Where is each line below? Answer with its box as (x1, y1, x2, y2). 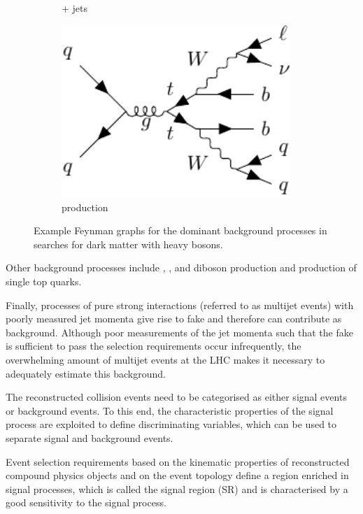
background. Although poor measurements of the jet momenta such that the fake (6, 324, 353, 339)
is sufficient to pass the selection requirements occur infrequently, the (6, 338, 301, 353)
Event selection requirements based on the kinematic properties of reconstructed (6, 454, 350, 469)
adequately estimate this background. (6, 366, 166, 380)
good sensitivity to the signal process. (6, 495, 166, 510)
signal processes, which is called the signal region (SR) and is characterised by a (6, 481, 348, 496)
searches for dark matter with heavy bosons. (34, 236, 223, 251)
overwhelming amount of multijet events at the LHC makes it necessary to (6, 352, 325, 367)
